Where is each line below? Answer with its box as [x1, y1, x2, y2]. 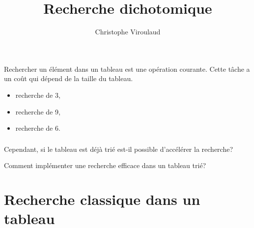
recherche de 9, [15, 106, 60, 116]
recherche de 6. [15, 123, 60, 133]
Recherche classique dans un [4, 189, 200, 209]
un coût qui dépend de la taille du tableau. [4, 73, 133, 84]
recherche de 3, [15, 89, 60, 100]
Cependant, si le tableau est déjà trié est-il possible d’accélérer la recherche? [4, 143, 233, 154]
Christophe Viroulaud [95, 27, 161, 37]
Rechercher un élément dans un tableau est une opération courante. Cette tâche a [4, 63, 250, 74]
